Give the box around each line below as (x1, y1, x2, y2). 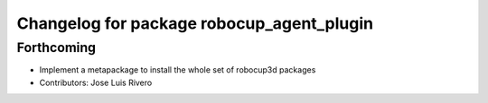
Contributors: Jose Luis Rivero (39, 77, 153, 88)
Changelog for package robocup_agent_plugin (16, 13, 374, 33)
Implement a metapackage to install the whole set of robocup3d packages (39, 64, 316, 75)
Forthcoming (16, 39, 97, 56)
